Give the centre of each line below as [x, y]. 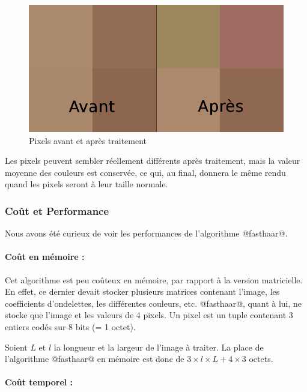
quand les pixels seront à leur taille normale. [87, 184]
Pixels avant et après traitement [88, 140]
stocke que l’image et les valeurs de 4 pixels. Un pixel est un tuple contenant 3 [149, 315]
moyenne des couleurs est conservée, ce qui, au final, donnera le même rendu [145, 172]
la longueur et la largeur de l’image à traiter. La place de [159, 347]
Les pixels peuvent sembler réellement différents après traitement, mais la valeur [153, 161]
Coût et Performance [57, 210]
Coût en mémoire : [45, 257]
